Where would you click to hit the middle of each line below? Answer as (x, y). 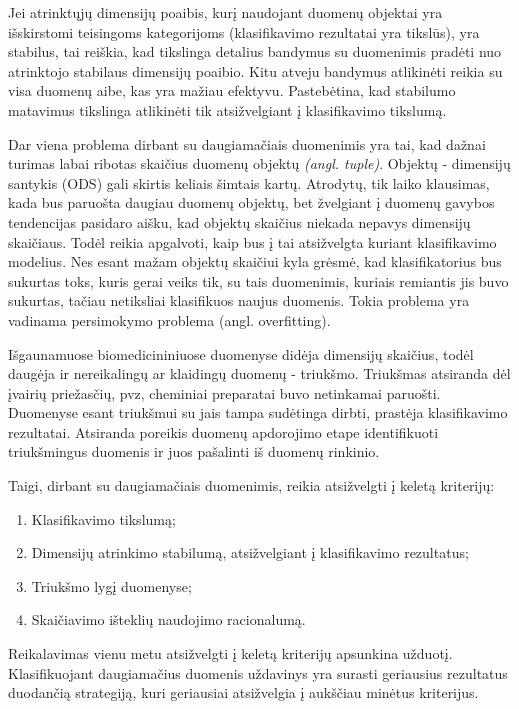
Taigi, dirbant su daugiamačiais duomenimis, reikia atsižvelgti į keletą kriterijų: (251, 485)
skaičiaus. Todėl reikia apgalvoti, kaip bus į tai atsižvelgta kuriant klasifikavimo (252, 241)
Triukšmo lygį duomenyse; (111, 585)
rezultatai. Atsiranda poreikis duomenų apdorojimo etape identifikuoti (223, 431)
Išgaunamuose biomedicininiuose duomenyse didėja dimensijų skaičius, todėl (241, 353)
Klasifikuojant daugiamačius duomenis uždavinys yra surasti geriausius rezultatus (258, 672)
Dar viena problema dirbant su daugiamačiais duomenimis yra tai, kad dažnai (247, 143)
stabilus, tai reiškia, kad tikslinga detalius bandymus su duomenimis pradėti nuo (255, 51)
